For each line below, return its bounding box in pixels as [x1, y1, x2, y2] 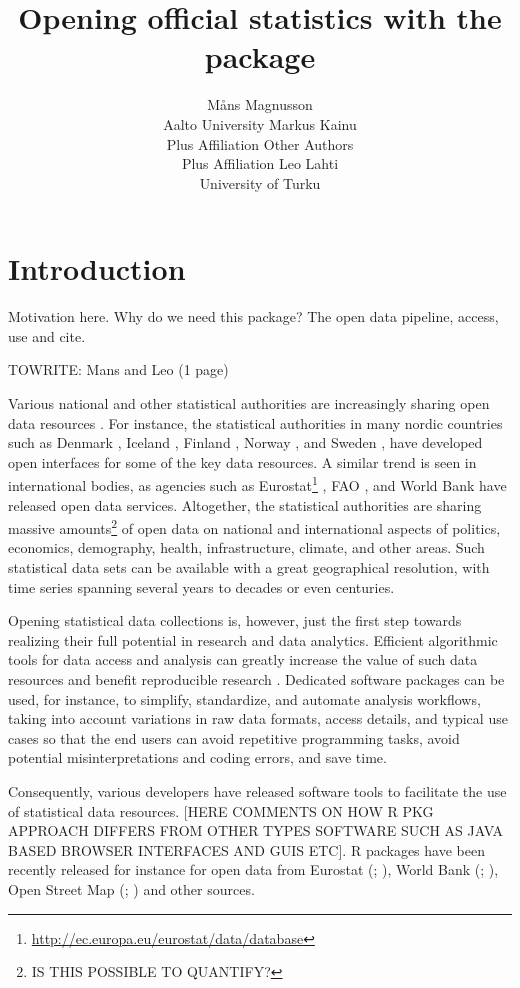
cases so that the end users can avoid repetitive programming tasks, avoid [8, 727, 460, 748]
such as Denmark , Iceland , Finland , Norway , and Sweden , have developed [8, 432, 483, 453]
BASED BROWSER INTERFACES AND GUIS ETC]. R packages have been [8, 839, 485, 860]
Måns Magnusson [207, 94, 313, 115]
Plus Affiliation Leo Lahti [181, 153, 339, 174]
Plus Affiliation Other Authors [166, 133, 354, 154]
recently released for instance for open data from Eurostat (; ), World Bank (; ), [8, 859, 499, 880]
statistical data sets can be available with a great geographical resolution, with [8, 557, 490, 578]
